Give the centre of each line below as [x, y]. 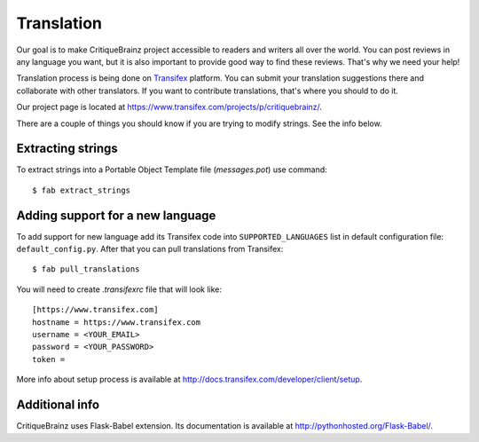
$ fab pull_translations [86, 269]
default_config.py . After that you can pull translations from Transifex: [150, 249]
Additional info [58, 405]
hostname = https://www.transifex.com [117, 322]
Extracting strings [67, 149]
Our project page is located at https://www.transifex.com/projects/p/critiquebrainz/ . [169, 107]
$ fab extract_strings [82, 190]
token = [49, 359]
